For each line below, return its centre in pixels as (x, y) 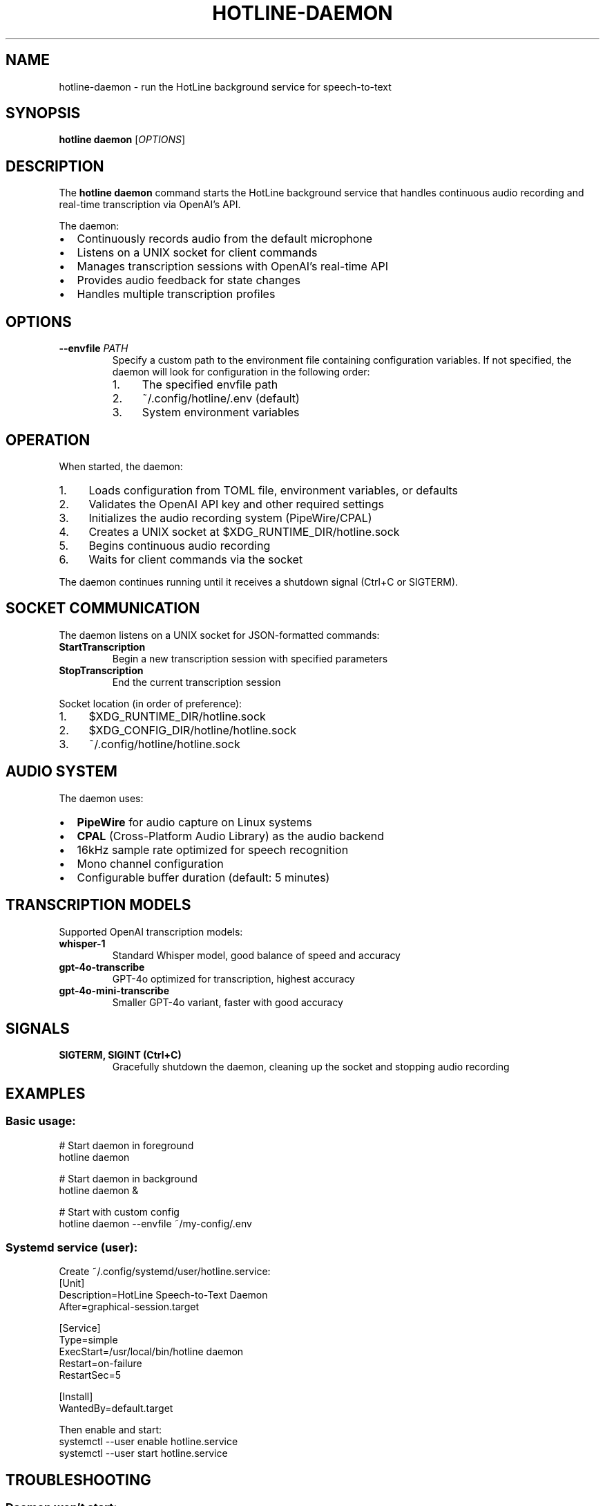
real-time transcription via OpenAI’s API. (150, 205)
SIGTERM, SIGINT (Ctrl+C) (120, 1055)
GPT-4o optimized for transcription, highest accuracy (233, 978)
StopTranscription (101, 670)
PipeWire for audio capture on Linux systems (194, 822)
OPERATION (48, 440)
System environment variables (221, 412)
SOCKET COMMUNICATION (103, 608)
